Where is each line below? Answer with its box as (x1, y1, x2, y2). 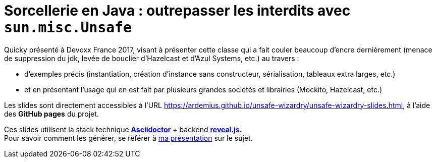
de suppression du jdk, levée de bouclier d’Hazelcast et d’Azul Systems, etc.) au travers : (4, 53, 299, 63)
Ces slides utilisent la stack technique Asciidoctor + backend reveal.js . (4, 125, 242, 134)
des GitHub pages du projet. (4, 109, 99, 118)
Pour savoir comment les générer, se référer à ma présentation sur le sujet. (4, 133, 253, 142)
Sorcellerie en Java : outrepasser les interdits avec (4, 2, 351, 19)
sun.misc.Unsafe (4, 19, 132, 36)
